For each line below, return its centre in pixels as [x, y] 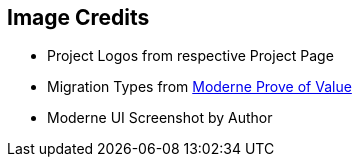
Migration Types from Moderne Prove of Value [199, 87]
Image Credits [78, 17]
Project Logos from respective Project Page [190, 56]
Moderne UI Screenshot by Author [160, 118]
